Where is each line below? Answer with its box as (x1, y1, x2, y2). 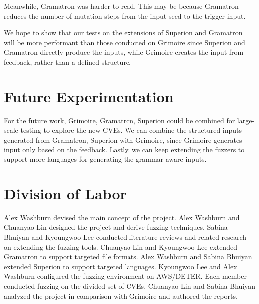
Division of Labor (4, 183, 127, 203)
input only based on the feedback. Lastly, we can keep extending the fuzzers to (4, 144, 245, 154)
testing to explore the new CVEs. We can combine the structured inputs (20, 125, 242, 135)
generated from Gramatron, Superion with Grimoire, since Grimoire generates (4, 134, 242, 145)
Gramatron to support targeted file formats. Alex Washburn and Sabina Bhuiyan (4, 251, 252, 262)
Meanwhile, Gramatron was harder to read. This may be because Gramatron (4, 1, 239, 11)
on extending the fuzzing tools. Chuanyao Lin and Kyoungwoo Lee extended (4, 241, 237, 252)
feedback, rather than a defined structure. (4, 56, 131, 67)
